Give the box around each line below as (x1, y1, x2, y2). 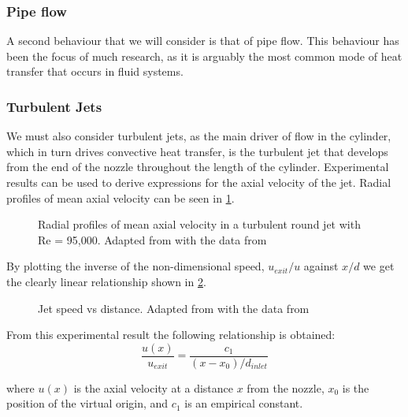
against (303, 258, 339, 274)
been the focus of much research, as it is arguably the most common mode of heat (6, 47, 402, 64)
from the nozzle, (247, 379, 325, 396)
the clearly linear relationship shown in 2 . (6, 273, 206, 289)
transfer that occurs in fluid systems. (6, 63, 184, 80)
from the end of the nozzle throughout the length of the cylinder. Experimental (6, 158, 389, 175)
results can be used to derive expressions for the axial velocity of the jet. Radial (6, 174, 391, 190)
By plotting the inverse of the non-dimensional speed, (6, 258, 265, 274)
